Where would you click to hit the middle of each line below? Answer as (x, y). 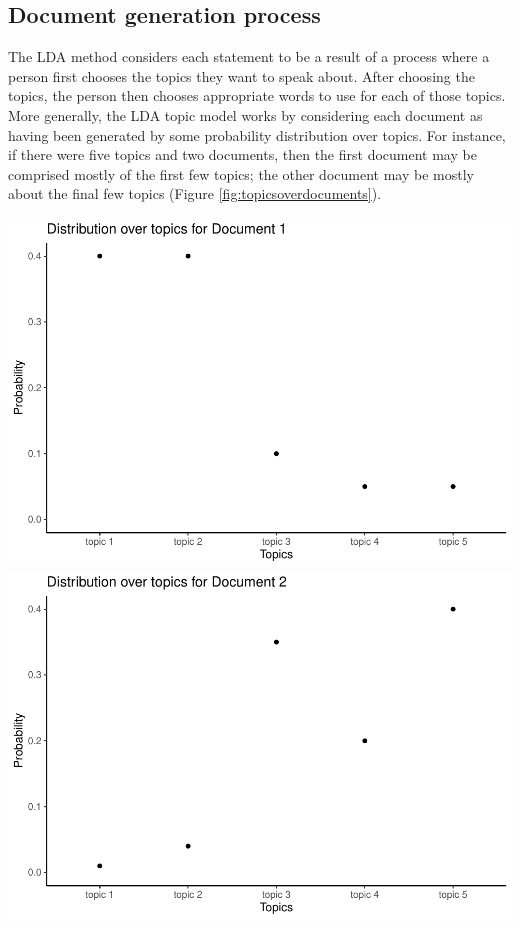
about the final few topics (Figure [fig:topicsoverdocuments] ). (195, 193)
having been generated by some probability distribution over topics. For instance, (257, 134)
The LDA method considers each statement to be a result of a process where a (249, 56)
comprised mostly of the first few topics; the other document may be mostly (241, 173)
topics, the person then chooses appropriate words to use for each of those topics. (257, 95)
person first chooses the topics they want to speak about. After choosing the (241, 75)
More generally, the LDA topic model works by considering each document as (245, 114)
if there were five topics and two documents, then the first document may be (242, 154)
